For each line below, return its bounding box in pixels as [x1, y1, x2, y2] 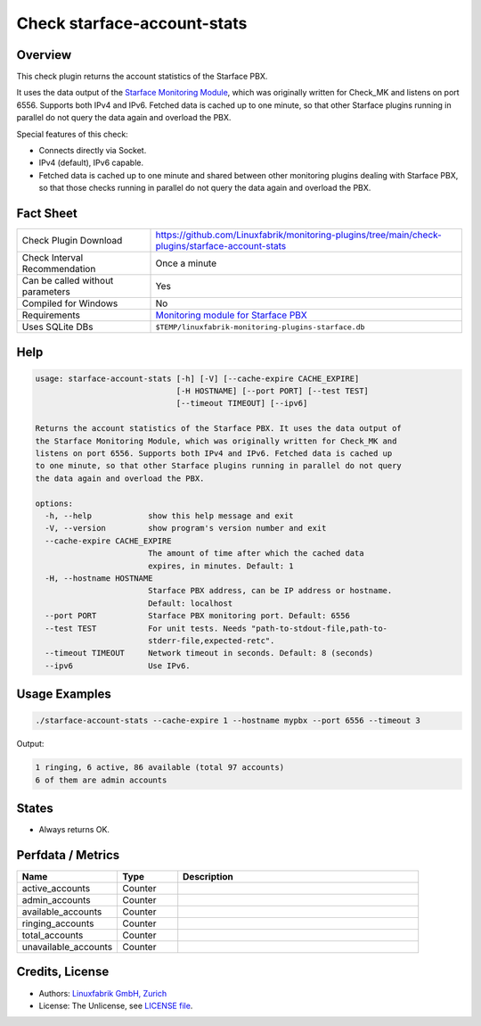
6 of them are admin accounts [35, 774, 167, 785]
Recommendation [21, 263, 96, 276]
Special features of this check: [16, 128, 128, 139]
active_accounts [21, 882, 91, 895]
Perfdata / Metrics [16, 848, 120, 863]
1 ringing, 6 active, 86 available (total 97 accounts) [35, 763, 285, 773]
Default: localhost [147, 598, 233, 608]
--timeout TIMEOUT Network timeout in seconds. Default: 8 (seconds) [45, 648, 374, 658]
